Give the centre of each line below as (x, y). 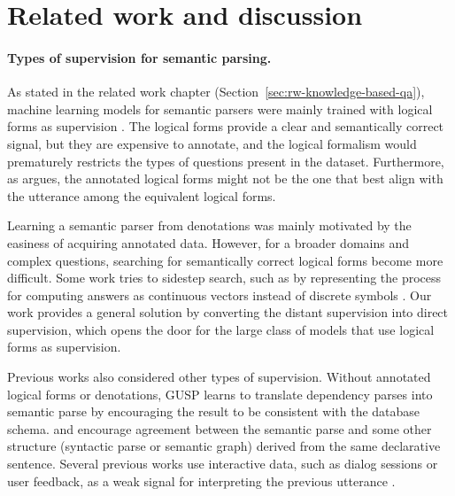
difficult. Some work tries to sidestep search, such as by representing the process (224, 278)
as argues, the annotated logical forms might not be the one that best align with (225, 178)
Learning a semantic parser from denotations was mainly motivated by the (209, 225)
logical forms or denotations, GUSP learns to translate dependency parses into (220, 394)
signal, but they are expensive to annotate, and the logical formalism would (212, 143)
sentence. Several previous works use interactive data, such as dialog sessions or (223, 464)
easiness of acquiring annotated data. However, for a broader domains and (208, 242)
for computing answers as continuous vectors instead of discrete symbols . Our (220, 294)
